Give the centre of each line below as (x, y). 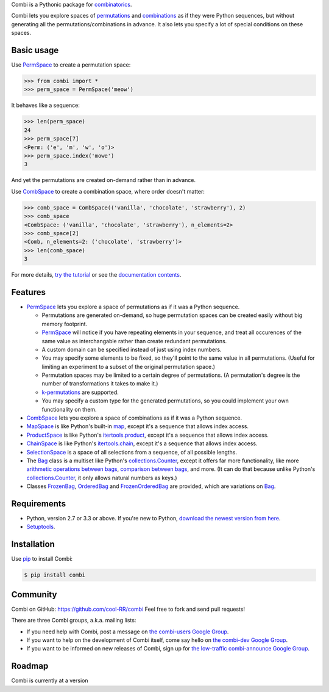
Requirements (39, 504)
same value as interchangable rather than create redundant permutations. (134, 341)
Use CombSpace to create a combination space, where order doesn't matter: (108, 191)
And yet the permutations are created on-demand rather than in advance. (104, 180)
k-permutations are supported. (80, 392)
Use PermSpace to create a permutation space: (71, 65)
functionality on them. (69, 409)
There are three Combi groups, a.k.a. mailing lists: (74, 621)
